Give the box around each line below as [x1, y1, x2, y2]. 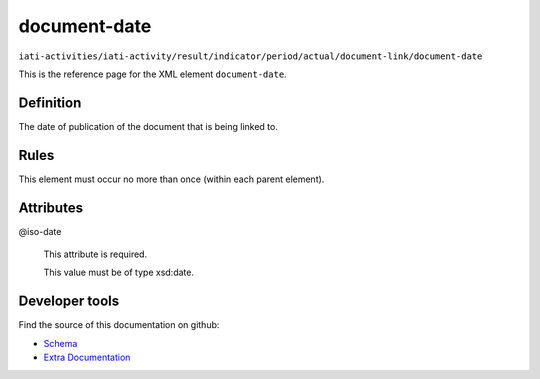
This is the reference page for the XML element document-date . [18, 68, 287, 80]
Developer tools [18, 293, 120, 310]
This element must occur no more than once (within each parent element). [18, 173, 325, 185]
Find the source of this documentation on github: [18, 319, 220, 331]
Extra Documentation [43, 351, 131, 364]
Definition [18, 94, 82, 111]
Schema [43, 337, 78, 349]
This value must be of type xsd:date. [43, 266, 195, 279]
